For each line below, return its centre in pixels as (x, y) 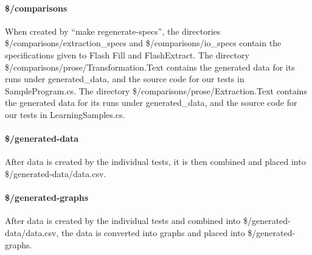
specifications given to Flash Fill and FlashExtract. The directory (127, 54)
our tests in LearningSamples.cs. (65, 114)
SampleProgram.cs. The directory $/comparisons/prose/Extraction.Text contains (156, 90)
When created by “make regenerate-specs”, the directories (113, 31)
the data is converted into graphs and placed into (153, 232)
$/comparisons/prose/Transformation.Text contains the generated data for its (150, 67)
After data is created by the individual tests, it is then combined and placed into (155, 162)
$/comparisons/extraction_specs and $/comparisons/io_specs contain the (143, 43)
